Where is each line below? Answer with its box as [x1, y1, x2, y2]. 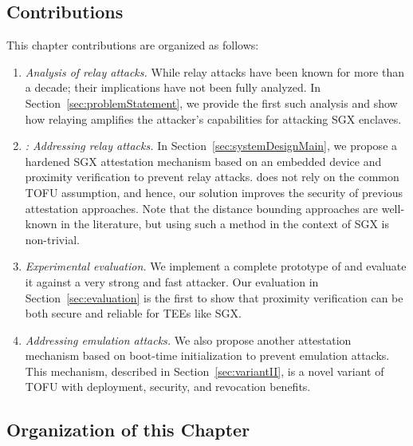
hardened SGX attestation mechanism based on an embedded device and [25, 152, 382, 169]
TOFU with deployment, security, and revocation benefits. [25, 378, 311, 395]
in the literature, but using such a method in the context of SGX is [61, 215, 389, 232]
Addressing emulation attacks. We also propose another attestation [25, 331, 352, 348]
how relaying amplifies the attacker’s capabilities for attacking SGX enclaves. [25, 110, 402, 127]
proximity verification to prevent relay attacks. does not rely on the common [25, 168, 399, 185]
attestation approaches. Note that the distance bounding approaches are [25, 199, 379, 216]
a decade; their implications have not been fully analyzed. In [25, 79, 321, 96]
